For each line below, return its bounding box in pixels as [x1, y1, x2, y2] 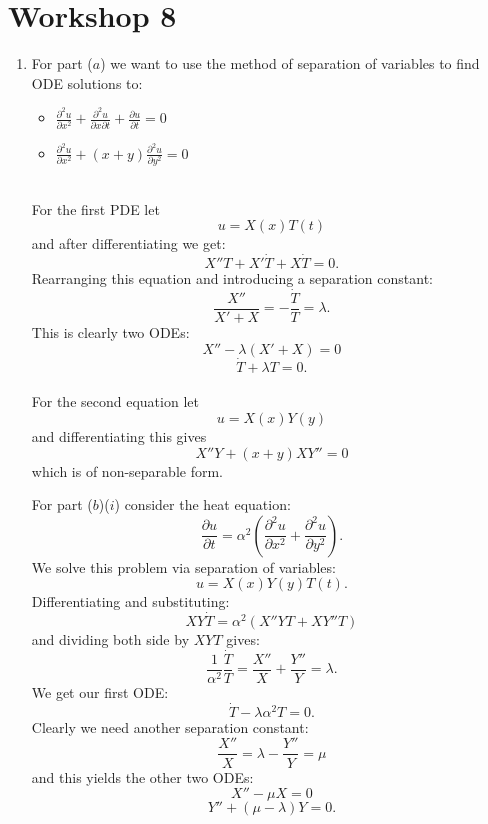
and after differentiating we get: [31, 233, 226, 254]
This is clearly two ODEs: [31, 321, 190, 342]
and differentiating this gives [31, 425, 207, 446]
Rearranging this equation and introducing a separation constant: [31, 268, 433, 289]
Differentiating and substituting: [31, 591, 230, 612]
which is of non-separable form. [31, 460, 223, 481]
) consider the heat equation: [114, 494, 291, 515]
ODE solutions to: [31, 72, 143, 93]
